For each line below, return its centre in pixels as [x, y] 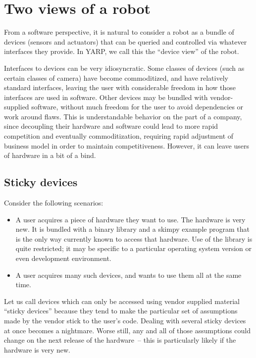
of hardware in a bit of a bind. [50, 155]
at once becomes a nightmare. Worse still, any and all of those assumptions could [127, 330]
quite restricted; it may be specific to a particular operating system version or [134, 248]
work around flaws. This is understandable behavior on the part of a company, [123, 116]
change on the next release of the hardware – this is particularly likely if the [120, 340]
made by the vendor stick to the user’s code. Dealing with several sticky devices [125, 320]
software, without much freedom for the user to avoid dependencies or [137, 107]
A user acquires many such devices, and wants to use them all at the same [128, 275]
